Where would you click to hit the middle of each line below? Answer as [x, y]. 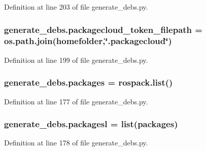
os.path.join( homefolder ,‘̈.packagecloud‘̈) [88, 41]
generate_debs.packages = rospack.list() [89, 82]
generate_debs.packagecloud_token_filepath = [103, 29]
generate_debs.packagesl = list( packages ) [91, 124]
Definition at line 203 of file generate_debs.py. [76, 7]
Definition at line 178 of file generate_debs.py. [76, 143]
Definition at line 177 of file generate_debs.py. [76, 101]
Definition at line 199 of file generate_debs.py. [76, 60]
